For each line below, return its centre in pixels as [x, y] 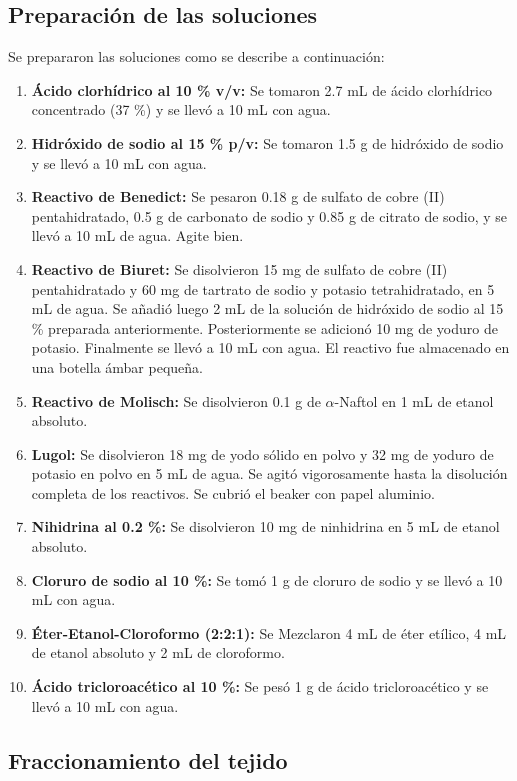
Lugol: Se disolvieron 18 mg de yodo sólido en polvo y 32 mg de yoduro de [262, 453]
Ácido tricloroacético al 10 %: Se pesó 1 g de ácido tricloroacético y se [260, 686]
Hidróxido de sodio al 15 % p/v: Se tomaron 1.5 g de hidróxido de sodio [267, 142]
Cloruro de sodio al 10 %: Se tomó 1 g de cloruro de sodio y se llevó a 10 [267, 579]
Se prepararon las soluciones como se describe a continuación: [196, 56]
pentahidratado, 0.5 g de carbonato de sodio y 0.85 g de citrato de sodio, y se [269, 215]
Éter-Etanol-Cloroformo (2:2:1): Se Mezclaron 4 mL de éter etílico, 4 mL [269, 632]
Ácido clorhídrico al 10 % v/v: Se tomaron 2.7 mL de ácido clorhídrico [262, 89]
